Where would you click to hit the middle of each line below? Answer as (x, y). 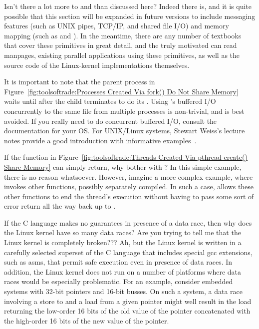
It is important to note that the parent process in (80, 82)
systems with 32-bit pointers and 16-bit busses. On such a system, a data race (123, 291)
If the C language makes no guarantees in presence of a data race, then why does (128, 222)
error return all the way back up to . (60, 206)
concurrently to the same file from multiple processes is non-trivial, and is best (124, 111)
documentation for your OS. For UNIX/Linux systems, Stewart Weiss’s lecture (125, 131)
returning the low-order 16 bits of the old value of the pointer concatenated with (127, 311)
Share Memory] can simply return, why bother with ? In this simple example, (123, 166)
